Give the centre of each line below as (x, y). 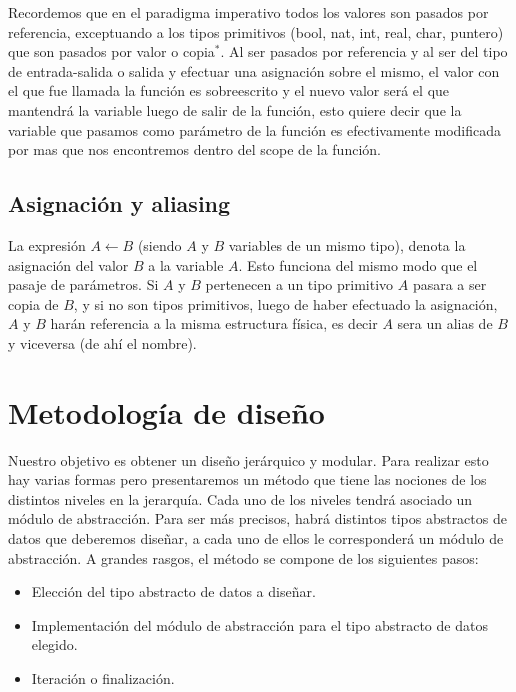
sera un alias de (445, 323)
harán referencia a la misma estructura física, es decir (214, 323)
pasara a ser (449, 284)
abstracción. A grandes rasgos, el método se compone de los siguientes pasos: (243, 557)
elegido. (54, 644)
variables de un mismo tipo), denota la (347, 244)
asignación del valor (68, 264)
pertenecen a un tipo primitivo (299, 284)
